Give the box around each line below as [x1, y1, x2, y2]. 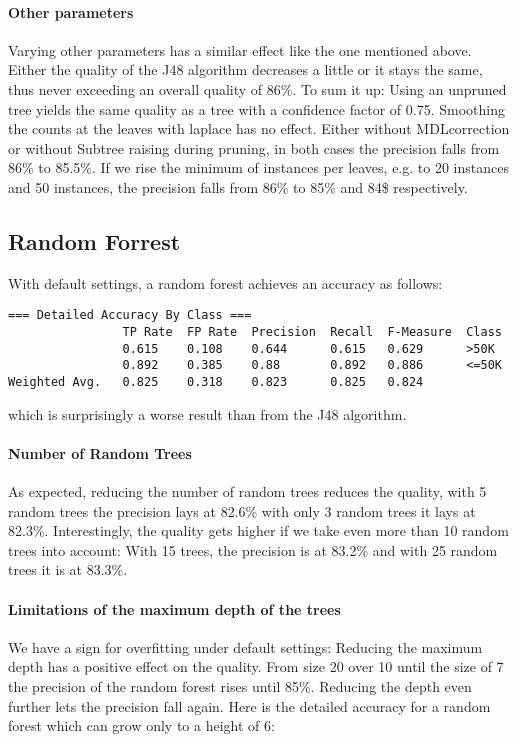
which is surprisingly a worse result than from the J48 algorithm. [8, 403, 407, 424]
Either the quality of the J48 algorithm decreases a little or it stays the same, [8, 59, 483, 80]
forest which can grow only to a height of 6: [8, 715, 275, 736]
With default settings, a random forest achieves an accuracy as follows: [8, 272, 443, 293]
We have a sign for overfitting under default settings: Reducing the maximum [8, 636, 483, 657]
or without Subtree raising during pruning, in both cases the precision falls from [8, 137, 500, 158]
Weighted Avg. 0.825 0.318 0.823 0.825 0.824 [8, 374, 424, 389]
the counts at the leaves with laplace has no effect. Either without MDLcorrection [8, 118, 510, 139]
